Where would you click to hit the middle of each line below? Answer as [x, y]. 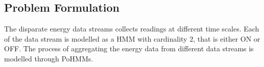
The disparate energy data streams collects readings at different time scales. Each [132, 29]
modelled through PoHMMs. [49, 58]
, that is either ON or [227, 38]
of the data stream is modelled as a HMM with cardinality [96, 38]
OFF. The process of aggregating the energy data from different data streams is [129, 48]
